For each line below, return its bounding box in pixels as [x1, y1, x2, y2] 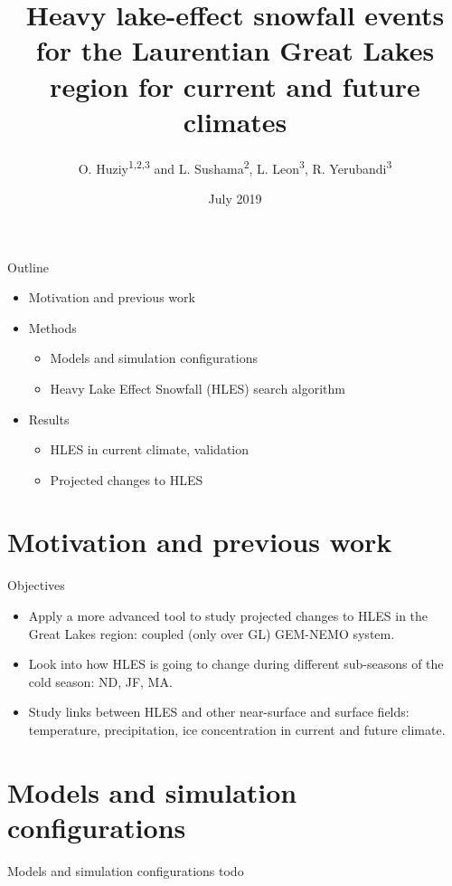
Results [28, 409, 70, 428]
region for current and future [50, 67, 420, 104]
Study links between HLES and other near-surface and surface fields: [28, 702, 410, 721]
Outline [7, 257, 49, 276]
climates [183, 102, 287, 139]
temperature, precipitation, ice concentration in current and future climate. [28, 719, 446, 738]
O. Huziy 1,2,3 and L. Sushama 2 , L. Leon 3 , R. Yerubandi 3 [78, 156, 392, 177]
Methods [28, 318, 77, 337]
